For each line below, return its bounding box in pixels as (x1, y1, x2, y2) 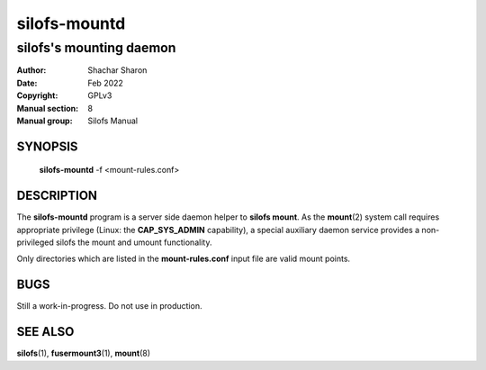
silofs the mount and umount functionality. (55, 237, 212, 248)
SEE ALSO (16, 324, 75, 339)
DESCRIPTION (16, 188, 98, 203)
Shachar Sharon (87, 65, 148, 76)
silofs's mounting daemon (16, 40, 176, 56)
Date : (16, 77, 38, 88)
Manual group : (16, 115, 73, 126)
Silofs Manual (87, 115, 139, 126)
